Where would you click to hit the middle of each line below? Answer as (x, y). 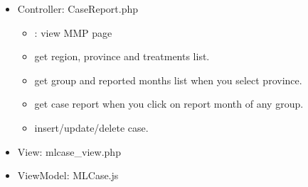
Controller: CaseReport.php (78, 8)
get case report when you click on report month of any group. (169, 104)
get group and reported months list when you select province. (168, 80)
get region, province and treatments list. (122, 56)
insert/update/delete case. (91, 127)
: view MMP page (73, 32)
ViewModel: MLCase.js (68, 175)
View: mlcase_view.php (69, 151)
